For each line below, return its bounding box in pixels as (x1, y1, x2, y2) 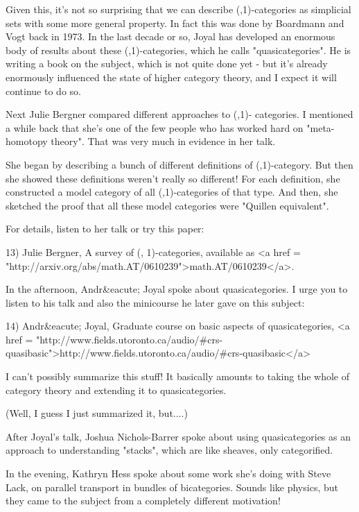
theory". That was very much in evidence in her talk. (51, 134, 276, 148)
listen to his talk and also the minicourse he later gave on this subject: (6, 295, 305, 309)
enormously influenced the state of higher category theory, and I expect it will (6, 69, 337, 84)
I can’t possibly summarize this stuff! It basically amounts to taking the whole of (6, 369, 350, 384)
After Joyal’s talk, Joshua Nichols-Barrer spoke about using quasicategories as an (6, 429, 351, 443)
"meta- (306, 120, 335, 135)
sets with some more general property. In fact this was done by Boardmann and (6, 15, 344, 30)
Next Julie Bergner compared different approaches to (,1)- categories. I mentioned (6, 107, 353, 121)
